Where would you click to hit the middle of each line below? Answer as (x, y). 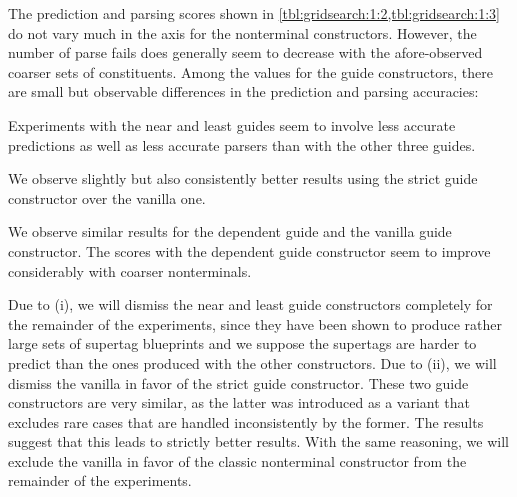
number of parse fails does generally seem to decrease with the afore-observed (245, 52)
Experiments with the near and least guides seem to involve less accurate (232, 124)
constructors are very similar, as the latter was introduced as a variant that (239, 402)
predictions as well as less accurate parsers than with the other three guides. (242, 144)
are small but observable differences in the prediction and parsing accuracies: (243, 91)
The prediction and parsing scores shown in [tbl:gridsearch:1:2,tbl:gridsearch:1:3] (254, 13)
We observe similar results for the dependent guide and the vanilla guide (230, 231)
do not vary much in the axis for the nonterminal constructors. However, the (242, 32)
